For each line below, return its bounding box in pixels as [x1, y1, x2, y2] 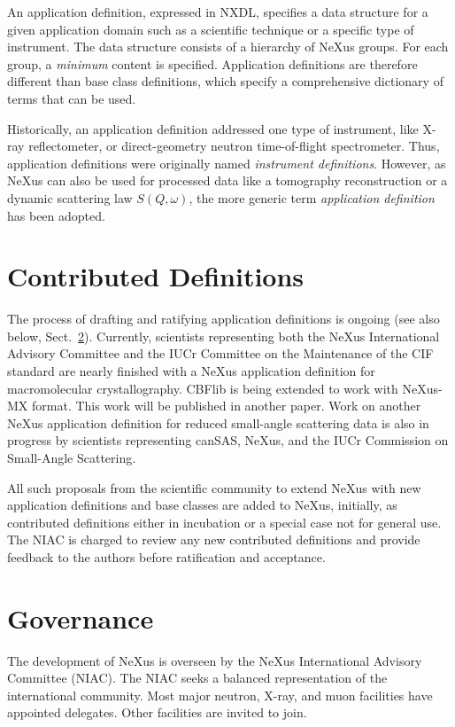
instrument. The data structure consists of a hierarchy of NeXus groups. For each [7, 37, 449, 56]
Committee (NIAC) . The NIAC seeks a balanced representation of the [7, 668, 388, 687]
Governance [7, 599, 154, 636]
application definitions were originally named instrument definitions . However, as [7, 153, 446, 172]
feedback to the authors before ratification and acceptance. [7, 547, 326, 566]
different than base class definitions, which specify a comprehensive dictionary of [7, 72, 443, 90]
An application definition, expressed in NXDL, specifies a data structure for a [7, 3, 428, 20]
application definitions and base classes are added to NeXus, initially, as [7, 496, 397, 514]
